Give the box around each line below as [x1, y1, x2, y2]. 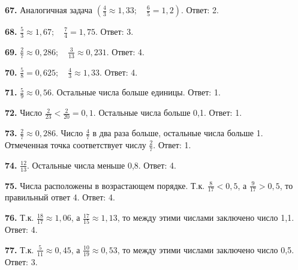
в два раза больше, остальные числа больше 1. [92, 127, 263, 139]
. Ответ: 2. [180, 4, 219, 16]
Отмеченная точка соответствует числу [5, 138, 146, 151]
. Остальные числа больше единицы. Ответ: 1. [51, 86, 221, 98]
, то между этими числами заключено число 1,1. [117, 211, 294, 224]
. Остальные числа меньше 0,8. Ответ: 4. [27, 158, 176, 171]
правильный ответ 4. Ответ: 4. [5, 191, 115, 203]
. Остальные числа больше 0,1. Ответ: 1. [93, 106, 242, 119]
